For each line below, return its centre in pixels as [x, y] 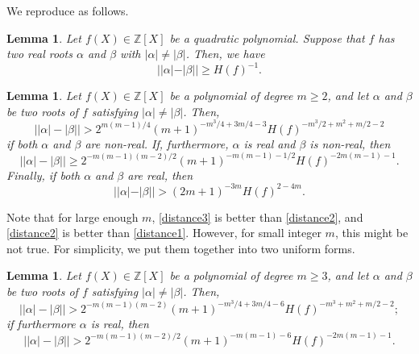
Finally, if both [44, 175]
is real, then [120, 323]
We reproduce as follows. [68, 10]
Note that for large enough [73, 217]
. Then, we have [225, 54]
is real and [270, 143]
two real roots [39, 54]
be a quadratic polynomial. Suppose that [267, 37]
